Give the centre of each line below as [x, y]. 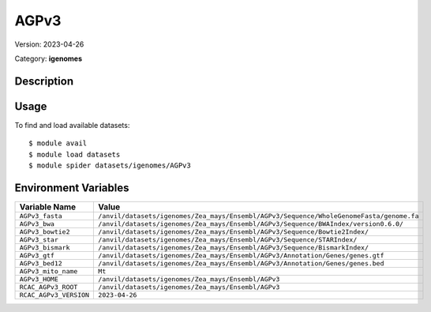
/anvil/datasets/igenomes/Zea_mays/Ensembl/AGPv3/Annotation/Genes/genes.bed [241, 263]
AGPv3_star [39, 240]
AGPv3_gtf [37, 256]
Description [44, 81]
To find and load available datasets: [72, 125]
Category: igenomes [49, 58]
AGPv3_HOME [39, 279]
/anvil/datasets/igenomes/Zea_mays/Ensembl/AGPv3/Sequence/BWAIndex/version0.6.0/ [251, 224]
